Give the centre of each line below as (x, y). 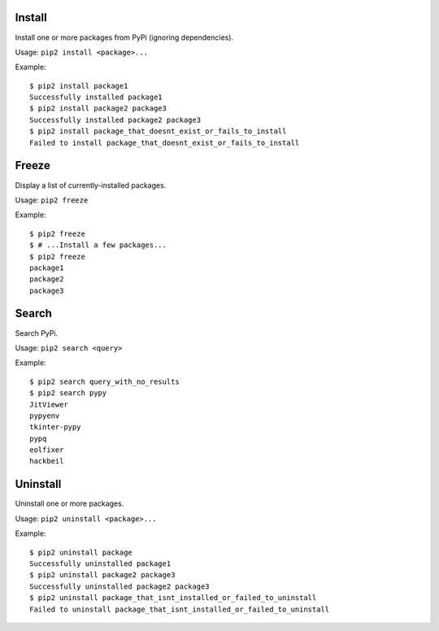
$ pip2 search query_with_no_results (105, 381)
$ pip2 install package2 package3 (98, 109)
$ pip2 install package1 (79, 86)
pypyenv (45, 416)
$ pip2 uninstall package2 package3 (102, 575)
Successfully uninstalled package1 (100, 564)
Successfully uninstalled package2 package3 (120, 586)
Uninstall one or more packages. (70, 503)
